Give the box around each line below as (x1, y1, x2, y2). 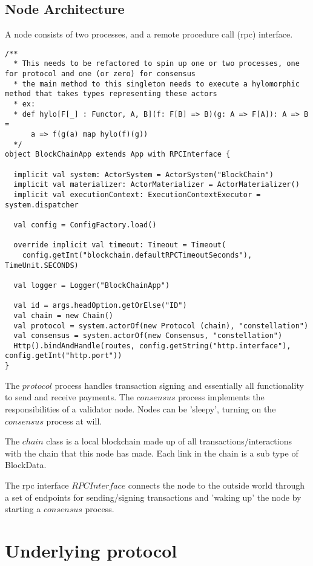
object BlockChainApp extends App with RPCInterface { (5, 150, 231, 159)
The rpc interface (5, 478, 69, 491)
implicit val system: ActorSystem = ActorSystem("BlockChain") (13, 170, 274, 179)
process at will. (46, 414, 102, 427)
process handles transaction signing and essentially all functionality (54, 379, 304, 391)
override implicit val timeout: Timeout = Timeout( (13, 241, 226, 250)
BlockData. (5, 458, 47, 471)
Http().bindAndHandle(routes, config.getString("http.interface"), (13, 341, 291, 350)
